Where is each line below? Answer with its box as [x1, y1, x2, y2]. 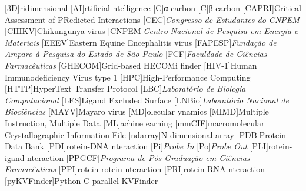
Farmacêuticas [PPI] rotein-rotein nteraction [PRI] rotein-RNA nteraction [5, 163, 265, 175]
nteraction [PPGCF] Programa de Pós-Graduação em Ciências [27, 151, 250, 163]
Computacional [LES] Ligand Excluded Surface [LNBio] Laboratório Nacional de [5, 93, 289, 106]
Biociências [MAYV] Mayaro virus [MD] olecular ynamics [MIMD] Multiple [5, 105, 269, 118]
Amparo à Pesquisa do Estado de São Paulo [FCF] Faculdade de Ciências [5, 48, 267, 60]
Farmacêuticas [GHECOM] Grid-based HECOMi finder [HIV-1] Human [5, 59, 257, 71]
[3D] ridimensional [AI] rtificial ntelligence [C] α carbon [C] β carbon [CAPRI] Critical [5, 2, 301, 14]
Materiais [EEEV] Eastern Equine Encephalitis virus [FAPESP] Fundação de [5, 36, 277, 48]
